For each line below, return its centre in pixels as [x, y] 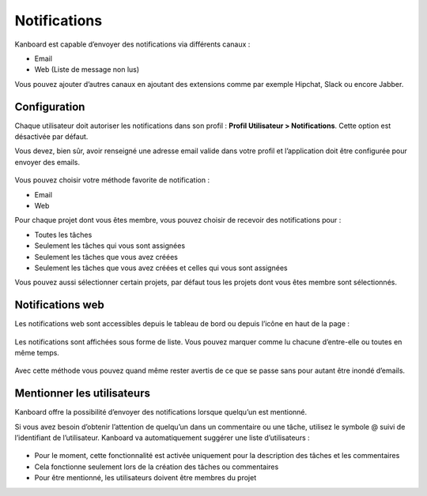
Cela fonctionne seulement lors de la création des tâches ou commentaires [157, 467]
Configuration [50, 107]
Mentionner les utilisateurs [82, 394]
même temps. [37, 353]
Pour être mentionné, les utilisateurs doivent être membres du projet [145, 478]
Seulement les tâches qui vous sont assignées [110, 246]
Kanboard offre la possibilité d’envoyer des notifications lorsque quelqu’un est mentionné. [161, 412]
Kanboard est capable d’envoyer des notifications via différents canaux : [132, 44]
